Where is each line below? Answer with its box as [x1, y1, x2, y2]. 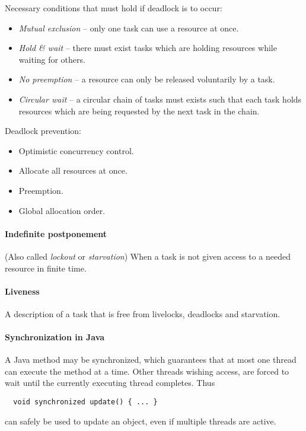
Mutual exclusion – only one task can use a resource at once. [18, 21, 239, 34]
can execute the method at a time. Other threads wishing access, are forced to [5, 365, 289, 377]
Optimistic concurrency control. [18, 144, 134, 157]
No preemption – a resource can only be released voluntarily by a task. [18, 73, 275, 85]
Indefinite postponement [5, 227, 107, 240]
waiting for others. [18, 53, 85, 65]
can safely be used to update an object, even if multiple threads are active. [5, 414, 276, 427]
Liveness [5, 285, 40, 297]
